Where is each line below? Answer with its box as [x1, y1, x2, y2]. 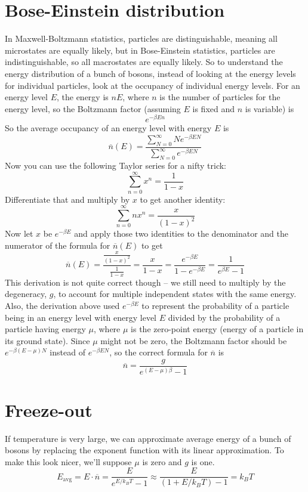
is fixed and [192, 102, 235, 115]
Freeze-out [5, 397, 93, 422]
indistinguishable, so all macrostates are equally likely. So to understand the [5, 55, 283, 68]
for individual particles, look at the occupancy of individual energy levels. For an [5, 79, 300, 91]
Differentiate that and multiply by [5, 193, 130, 205]
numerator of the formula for [5, 239, 110, 251]
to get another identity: [140, 193, 226, 205]
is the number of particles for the [159, 91, 281, 103]
